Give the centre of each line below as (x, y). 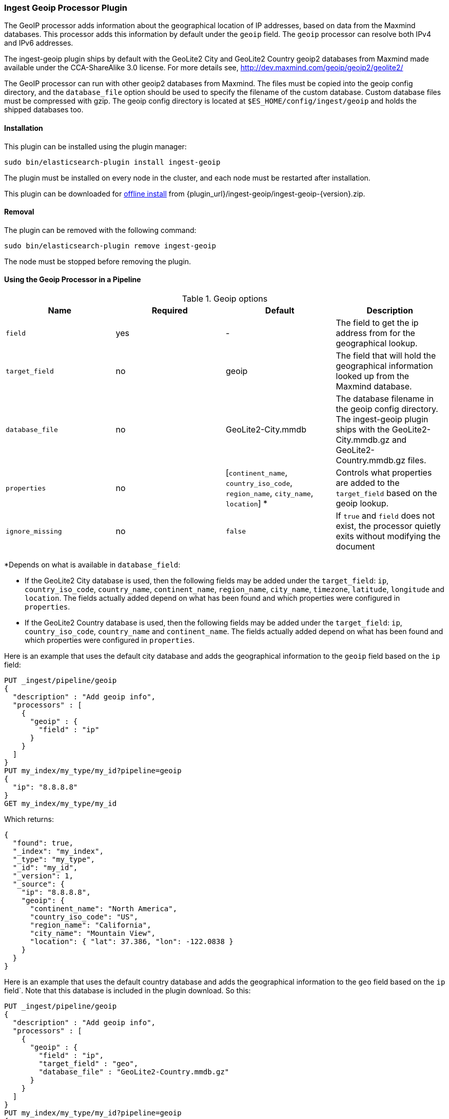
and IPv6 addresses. (39, 43)
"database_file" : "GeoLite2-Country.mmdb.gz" (134, 1072)
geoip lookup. (362, 504)
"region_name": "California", (91, 925)
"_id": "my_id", (45, 868)
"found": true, (43, 843)
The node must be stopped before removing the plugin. (98, 261)
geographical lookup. (377, 343)
